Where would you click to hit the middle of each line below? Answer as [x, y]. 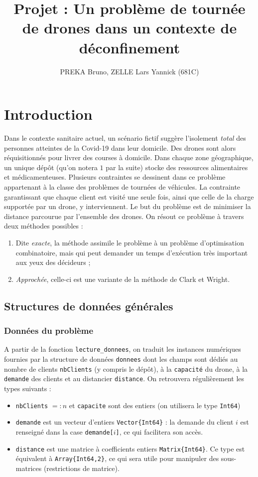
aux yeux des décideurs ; [53, 262]
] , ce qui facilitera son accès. [159, 431]
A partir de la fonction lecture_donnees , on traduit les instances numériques [123, 349]
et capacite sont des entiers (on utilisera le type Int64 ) [155, 405]
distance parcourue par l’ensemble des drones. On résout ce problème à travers [124, 216]
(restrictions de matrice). [81, 468]
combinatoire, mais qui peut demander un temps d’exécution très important [132, 252]
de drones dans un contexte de [129, 28]
